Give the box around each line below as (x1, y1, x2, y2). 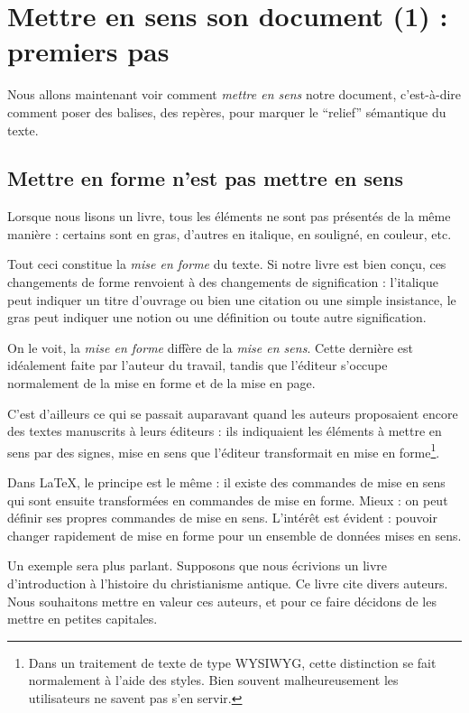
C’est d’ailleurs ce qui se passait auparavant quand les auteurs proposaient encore (7, 403, 458, 422)
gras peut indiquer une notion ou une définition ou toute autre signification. (7, 308, 427, 327)
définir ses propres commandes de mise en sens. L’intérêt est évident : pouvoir (7, 508, 437, 527)
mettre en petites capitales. (7, 609, 158, 628)
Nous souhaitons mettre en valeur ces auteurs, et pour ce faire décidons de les (7, 591, 437, 610)
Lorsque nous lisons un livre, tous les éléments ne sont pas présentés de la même (7, 207, 451, 226)
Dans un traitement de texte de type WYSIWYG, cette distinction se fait (28, 653, 437, 671)
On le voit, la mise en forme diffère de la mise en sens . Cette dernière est (7, 338, 413, 356)
